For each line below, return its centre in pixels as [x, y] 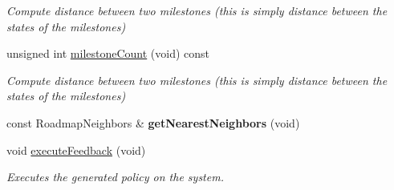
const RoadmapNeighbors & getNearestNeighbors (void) [153, 122]
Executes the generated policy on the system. [115, 177]
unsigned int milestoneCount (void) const [108, 53]
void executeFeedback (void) [76, 150]
